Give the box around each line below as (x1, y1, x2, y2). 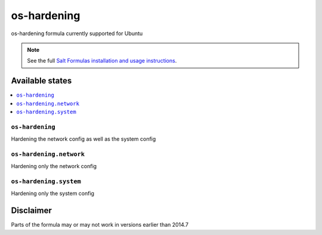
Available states (11, 76, 72, 86)
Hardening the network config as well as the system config (11, 135, 156, 143)
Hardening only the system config (11, 190, 95, 197)
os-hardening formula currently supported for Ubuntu (11, 30, 143, 37)
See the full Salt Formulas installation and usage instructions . (27, 57, 177, 64)
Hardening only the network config (11, 163, 97, 170)
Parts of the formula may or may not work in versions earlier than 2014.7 (11, 221, 189, 228)
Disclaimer (11, 206, 52, 216)
